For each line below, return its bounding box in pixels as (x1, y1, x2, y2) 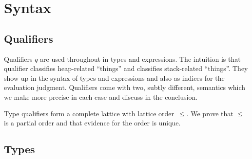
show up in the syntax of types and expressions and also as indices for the (4, 72, 225, 83)
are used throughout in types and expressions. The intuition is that (40, 53, 241, 64)
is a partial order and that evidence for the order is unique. (4, 118, 181, 128)
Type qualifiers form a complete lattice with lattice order (4, 108, 174, 118)
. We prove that (186, 108, 233, 118)
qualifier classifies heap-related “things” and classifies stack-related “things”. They (4, 63, 248, 73)
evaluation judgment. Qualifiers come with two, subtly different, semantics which (4, 82, 246, 92)
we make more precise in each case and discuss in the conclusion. (4, 91, 198, 102)
